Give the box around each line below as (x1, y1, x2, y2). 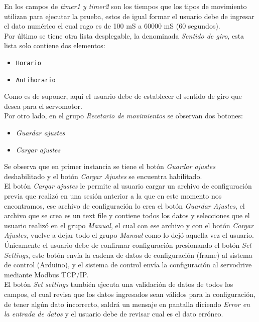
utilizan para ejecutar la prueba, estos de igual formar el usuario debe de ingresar (4, 11, 254, 21)
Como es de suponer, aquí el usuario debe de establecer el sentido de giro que (4, 91, 242, 101)
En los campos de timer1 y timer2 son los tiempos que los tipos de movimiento (4, 1, 247, 11)
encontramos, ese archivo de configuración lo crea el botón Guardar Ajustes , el (4, 200, 245, 211)
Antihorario (16, 76, 56, 84)
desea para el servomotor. (4, 100, 82, 111)
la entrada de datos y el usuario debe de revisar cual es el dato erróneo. (4, 308, 223, 319)
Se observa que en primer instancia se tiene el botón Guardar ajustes (4, 161, 215, 172)
